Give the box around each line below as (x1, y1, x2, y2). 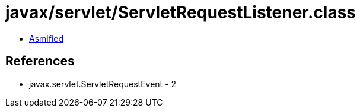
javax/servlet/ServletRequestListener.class (5, 2, 356, 22)
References (5, 54, 75, 69)
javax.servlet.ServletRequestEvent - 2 (29, 78, 177, 89)
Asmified (29, 33, 64, 44)
